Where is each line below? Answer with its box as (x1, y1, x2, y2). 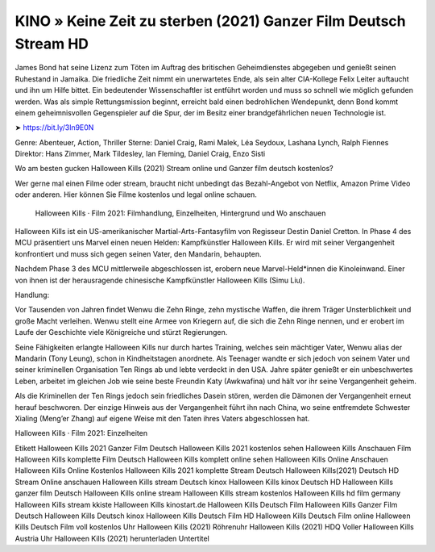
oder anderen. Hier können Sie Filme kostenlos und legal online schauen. (14, 190, 257, 199)
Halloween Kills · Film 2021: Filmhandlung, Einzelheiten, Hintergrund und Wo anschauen (35, 208, 326, 218)
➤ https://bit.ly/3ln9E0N (14, 123, 94, 132)
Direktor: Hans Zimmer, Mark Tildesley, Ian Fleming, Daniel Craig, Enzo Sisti (14, 149, 266, 159)
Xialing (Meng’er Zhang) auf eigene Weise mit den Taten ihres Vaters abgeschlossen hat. (14, 413, 310, 423)
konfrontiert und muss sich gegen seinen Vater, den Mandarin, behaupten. (14, 249, 262, 258)
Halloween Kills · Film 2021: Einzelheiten (14, 429, 148, 438)
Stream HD (14, 35, 89, 52)
